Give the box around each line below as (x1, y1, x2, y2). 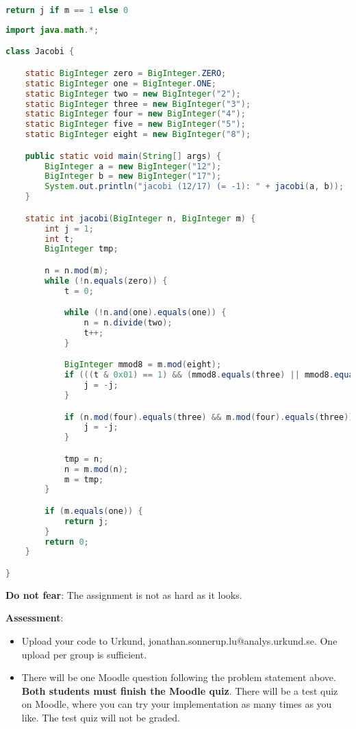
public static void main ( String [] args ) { (25, 151, 222, 161)
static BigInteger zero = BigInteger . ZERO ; (25, 68, 227, 78)
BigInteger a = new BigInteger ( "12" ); (44, 161, 222, 171)
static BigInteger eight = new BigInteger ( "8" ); (25, 129, 251, 140)
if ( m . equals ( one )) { (44, 506, 143, 516)
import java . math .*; (5, 25, 99, 35)
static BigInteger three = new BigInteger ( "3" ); (25, 99, 251, 109)
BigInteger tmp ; (44, 244, 118, 254)
